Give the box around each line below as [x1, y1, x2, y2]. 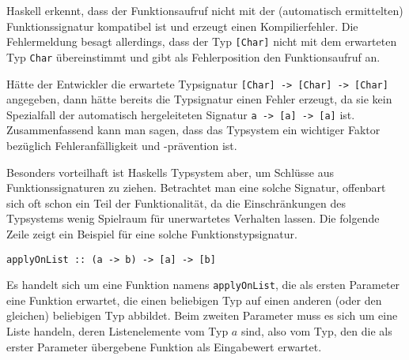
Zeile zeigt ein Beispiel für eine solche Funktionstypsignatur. [6, 225, 297, 242]
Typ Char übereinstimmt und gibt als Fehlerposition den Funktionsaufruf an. [6, 48, 381, 65]
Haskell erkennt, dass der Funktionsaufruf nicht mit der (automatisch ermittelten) [6, 2, 403, 18]
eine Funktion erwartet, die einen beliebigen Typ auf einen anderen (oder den [6, 291, 382, 308]
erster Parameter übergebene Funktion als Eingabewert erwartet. [6, 338, 322, 354]
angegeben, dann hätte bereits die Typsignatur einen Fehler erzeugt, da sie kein [6, 91, 392, 107]
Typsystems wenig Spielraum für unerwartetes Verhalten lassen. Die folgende [6, 210, 380, 227]
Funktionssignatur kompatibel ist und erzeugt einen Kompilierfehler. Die [6, 17, 358, 34]
